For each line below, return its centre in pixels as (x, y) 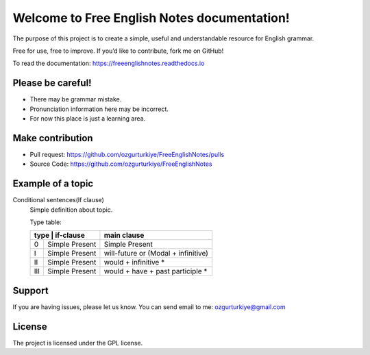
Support (30, 290)
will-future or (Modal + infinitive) (156, 254)
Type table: (46, 222)
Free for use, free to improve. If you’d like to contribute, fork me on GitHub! (118, 51)
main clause (124, 235)
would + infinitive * (134, 262)
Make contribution (53, 138)
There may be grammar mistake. (76, 99)
